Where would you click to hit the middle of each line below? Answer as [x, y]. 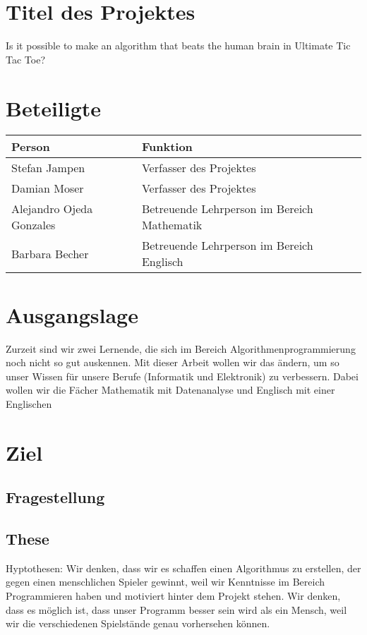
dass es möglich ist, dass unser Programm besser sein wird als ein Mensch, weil [176, 609]
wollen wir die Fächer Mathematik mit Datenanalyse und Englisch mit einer [170, 390]
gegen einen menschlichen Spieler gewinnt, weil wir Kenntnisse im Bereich [165, 582]
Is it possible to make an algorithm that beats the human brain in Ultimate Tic [178, 46]
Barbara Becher [50, 253]
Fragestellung [55, 497]
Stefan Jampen [48, 168]
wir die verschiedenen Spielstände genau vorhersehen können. [138, 623]
